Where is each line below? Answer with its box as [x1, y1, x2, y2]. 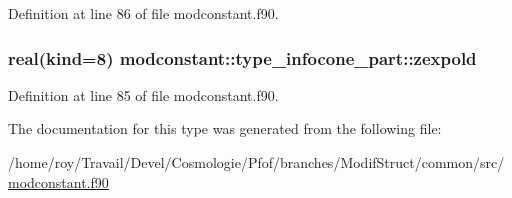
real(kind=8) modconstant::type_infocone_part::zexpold [8, 45, 477, 70]
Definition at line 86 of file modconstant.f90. [8, 3, 279, 23]
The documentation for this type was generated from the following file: [8, 118, 442, 139]
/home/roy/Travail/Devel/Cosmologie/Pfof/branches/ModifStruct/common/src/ [8, 152, 505, 172]
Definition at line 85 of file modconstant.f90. [8, 84, 279, 105]
